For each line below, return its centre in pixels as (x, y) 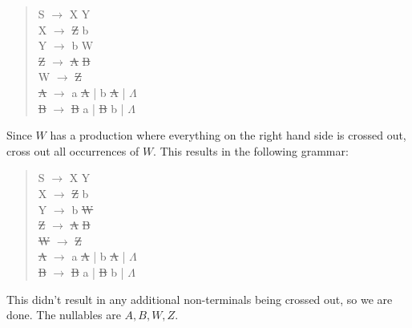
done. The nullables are (64, 315)
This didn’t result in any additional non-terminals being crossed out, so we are (200, 299)
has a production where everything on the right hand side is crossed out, (228, 135)
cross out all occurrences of (73, 150)
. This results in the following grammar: (251, 150)
